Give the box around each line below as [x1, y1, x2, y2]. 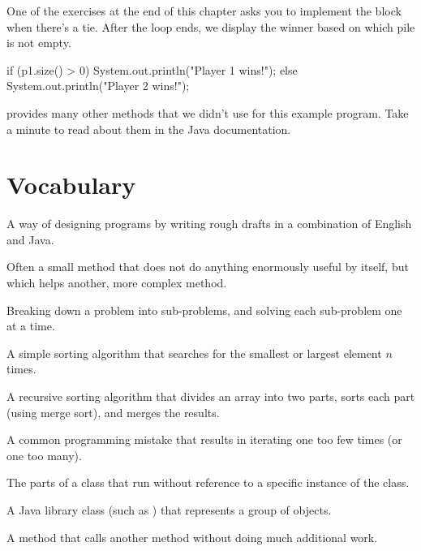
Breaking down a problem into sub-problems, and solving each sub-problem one [6, 301, 402, 318]
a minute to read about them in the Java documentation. [6, 120, 291, 137]
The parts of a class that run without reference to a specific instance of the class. [6, 474, 410, 491]
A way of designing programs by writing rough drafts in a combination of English [6, 215, 412, 232]
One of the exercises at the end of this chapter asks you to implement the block [6, 2, 402, 19]
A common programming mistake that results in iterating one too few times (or [6, 431, 402, 448]
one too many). [6, 446, 82, 463]
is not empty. [6, 34, 71, 51]
